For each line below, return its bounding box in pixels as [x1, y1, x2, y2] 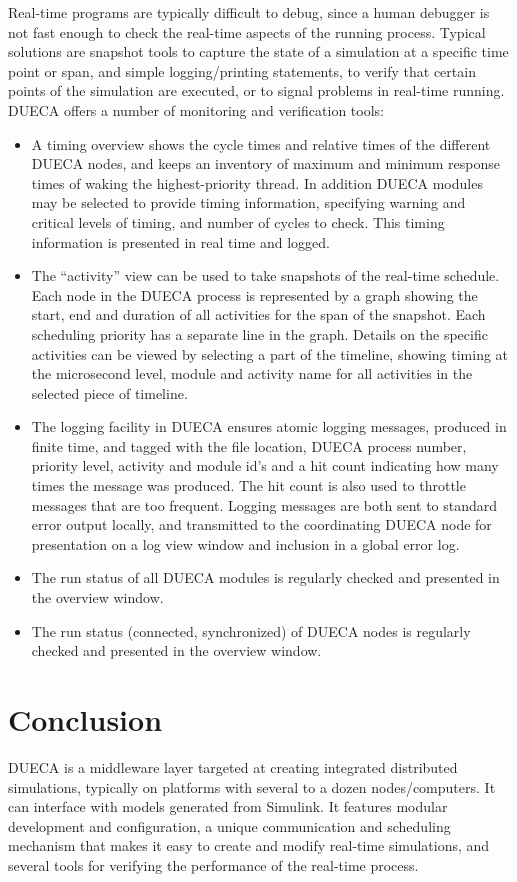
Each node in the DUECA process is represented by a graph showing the [31, 284, 478, 305]
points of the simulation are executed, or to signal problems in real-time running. [8, 80, 505, 101]
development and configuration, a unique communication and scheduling [8, 815, 451, 836]
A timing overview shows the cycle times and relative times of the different [31, 133, 491, 154]
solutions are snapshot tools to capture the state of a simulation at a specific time [8, 41, 509, 62]
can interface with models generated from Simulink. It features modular [8, 796, 448, 817]
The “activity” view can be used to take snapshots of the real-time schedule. [31, 265, 500, 286]
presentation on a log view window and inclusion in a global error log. [31, 533, 460, 554]
